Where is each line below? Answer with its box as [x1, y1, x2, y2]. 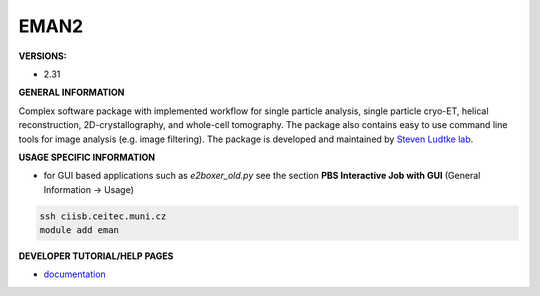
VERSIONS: [18, 50, 67, 62]
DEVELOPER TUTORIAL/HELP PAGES [18, 250, 174, 262]
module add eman [39, 225, 120, 236]
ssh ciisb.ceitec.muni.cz [39, 210, 167, 222]
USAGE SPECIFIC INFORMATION [18, 151, 156, 163]
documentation [43, 268, 107, 280]
